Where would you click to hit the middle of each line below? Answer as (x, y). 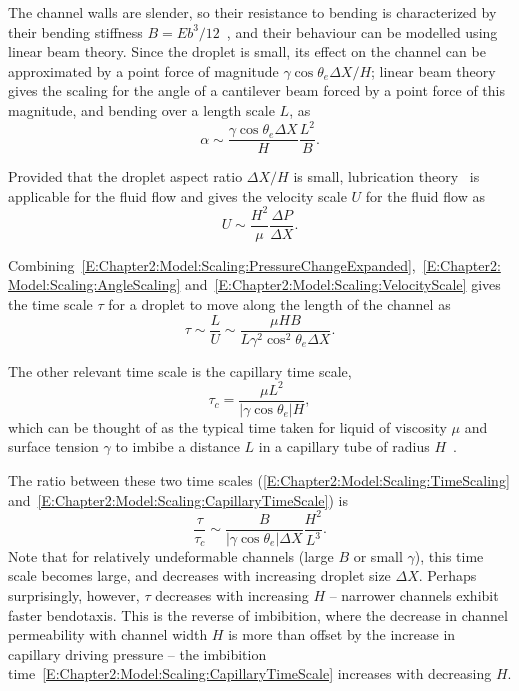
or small (378, 555)
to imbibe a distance (177, 446)
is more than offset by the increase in (342, 634)
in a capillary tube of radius (344, 446)
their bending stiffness (75, 31)
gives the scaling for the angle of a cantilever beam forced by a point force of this (256, 90)
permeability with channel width (108, 634)
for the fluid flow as (425, 195)
